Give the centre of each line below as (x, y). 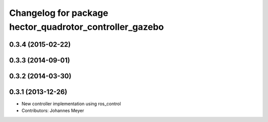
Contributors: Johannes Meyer (53, 111)
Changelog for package (59, 13)
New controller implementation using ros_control (71, 104)
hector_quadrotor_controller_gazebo (86, 27)
